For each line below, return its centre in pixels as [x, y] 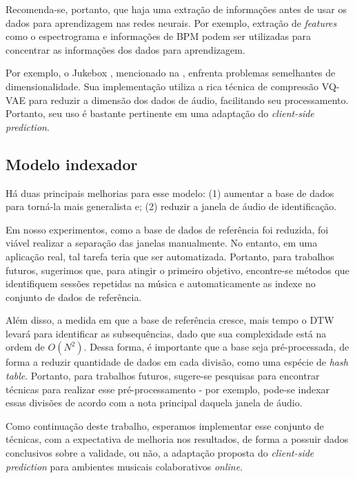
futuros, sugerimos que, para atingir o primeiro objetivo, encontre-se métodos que [177, 270]
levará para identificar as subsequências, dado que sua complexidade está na [166, 333]
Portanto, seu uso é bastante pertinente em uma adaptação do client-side [160, 113]
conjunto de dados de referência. [74, 297]
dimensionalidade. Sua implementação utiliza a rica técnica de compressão [162, 86]
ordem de [25, 347]
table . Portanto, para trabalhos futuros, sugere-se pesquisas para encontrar [163, 376]
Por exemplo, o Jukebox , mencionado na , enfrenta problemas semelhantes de [171, 73]
